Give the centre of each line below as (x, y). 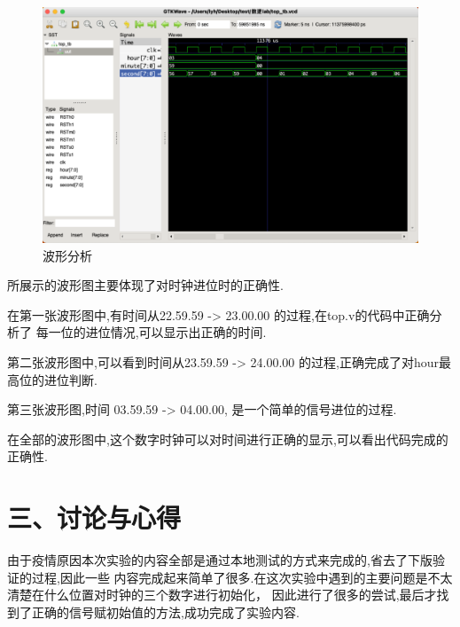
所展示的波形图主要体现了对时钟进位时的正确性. (145, 285)
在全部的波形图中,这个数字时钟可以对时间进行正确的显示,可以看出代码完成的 (228, 439)
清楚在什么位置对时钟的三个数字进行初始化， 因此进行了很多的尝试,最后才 (222, 595)
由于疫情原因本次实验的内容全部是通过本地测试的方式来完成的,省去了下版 (220, 560)
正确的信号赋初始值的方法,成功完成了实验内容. (165, 611)
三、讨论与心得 (94, 517)
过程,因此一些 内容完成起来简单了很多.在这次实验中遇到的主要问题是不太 (242, 577)
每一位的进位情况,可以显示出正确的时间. (151, 332)
